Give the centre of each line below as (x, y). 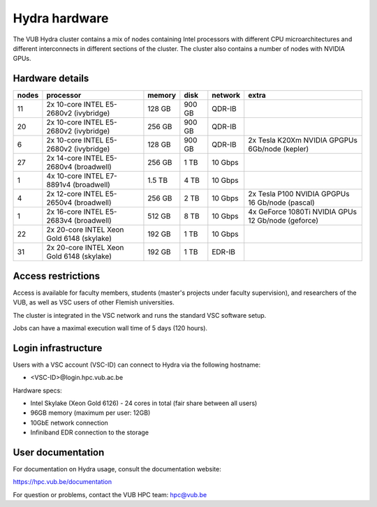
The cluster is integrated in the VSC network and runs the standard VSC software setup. (140, 315)
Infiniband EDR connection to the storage (90, 432)
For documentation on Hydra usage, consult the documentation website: (117, 469)
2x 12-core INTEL (75, 194)
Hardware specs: (37, 390)
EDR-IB (224, 252)
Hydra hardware (61, 18)
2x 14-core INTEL (75, 159)
